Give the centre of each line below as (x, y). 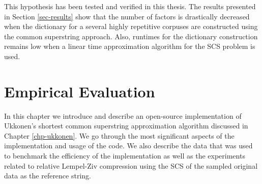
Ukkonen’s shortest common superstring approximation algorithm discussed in (126, 126)
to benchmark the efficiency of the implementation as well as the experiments (125, 156)
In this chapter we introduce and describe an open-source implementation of (123, 115)
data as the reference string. (48, 176)
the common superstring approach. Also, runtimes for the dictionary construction (131, 36)
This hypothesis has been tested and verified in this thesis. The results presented (130, 6)
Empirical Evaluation (80, 91)
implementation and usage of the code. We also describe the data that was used (128, 146)
